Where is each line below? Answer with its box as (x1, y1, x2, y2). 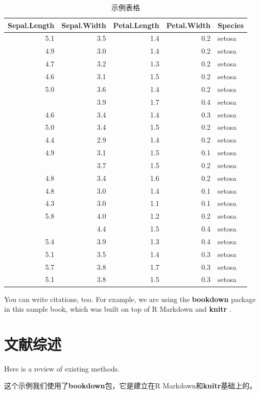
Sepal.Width (61, 19, 106, 30)
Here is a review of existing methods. (4, 363, 120, 374)
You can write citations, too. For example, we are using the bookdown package (4, 293, 256, 304)
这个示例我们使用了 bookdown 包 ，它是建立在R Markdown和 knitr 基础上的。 (4, 380, 257, 391)
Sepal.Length (8, 19, 55, 30)
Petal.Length (113, 19, 159, 30)
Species (218, 19, 244, 30)
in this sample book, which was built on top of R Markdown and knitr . (4, 304, 231, 314)
